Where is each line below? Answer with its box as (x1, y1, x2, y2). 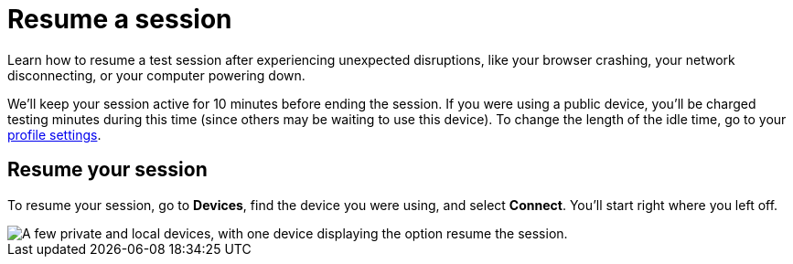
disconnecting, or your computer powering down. (7, 67, 305, 83)
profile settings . (7, 126, 102, 143)
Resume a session (7, 4, 232, 35)
